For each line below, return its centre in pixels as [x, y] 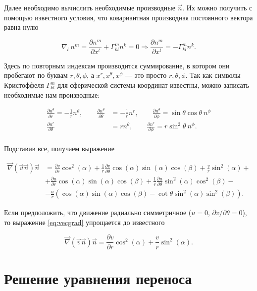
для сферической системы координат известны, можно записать [153, 85]
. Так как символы [213, 75]
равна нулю [21, 27]
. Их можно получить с [217, 7]
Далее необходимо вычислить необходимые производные [90, 7]
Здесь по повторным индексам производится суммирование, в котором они [117, 65]
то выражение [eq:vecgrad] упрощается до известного [84, 222]
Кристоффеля [24, 85]
